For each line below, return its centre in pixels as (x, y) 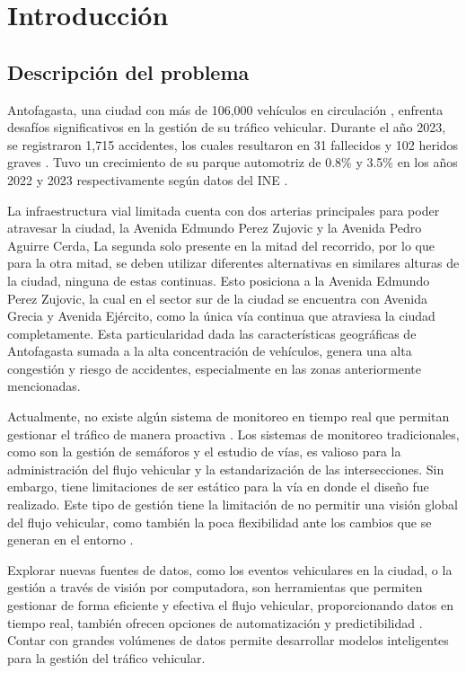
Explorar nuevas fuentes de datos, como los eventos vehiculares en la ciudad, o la (230, 569)
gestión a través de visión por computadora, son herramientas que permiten (215, 587)
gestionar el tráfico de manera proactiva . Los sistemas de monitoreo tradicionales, (233, 434)
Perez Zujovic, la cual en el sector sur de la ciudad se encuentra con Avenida (217, 298)
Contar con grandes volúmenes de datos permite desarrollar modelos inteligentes (228, 640)
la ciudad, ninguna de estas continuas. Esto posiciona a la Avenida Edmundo (219, 280)
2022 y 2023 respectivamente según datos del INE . (148, 179)
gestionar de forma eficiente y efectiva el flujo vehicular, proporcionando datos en (230, 605)
